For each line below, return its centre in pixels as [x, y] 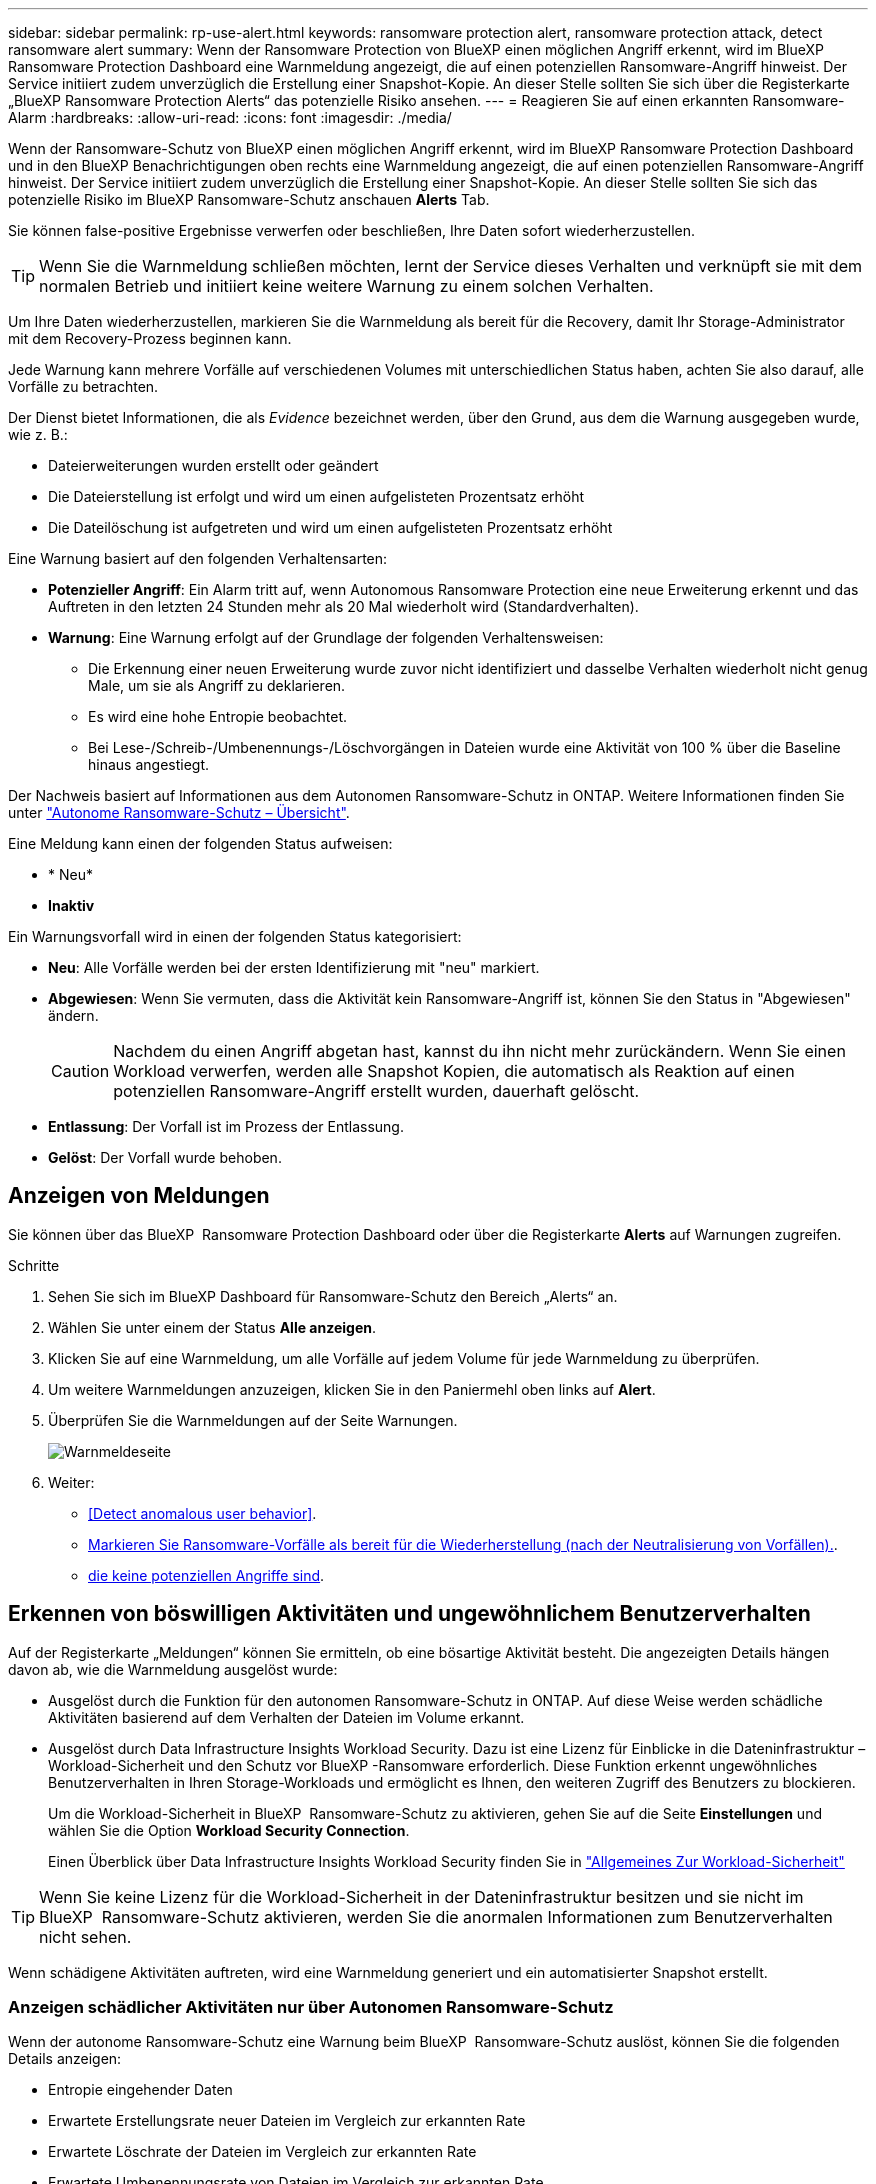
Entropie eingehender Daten [140, 2090]
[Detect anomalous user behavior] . [202, 1513]
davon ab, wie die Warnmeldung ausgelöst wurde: [173, 1669]
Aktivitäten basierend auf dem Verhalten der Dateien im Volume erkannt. [286, 1717]
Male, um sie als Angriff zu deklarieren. [217, 685]
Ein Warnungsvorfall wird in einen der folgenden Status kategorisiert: [235, 936]
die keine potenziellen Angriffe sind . [206, 1575]
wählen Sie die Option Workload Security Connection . [229, 1830]
